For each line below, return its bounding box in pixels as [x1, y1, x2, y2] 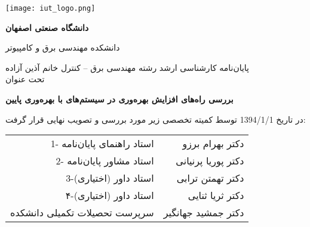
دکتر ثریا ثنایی [188, 188, 244, 203]
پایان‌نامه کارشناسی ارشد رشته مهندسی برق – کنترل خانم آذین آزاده [5, 61, 249, 73]
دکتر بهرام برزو [182, 136, 244, 151]
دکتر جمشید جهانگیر [163, 206, 244, 220]
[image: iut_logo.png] [5, 4, 96, 13]
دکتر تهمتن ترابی [176, 171, 244, 185]
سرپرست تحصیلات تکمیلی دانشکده [10, 206, 154, 220]
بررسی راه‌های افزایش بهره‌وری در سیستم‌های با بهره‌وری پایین [5, 93, 234, 105]
